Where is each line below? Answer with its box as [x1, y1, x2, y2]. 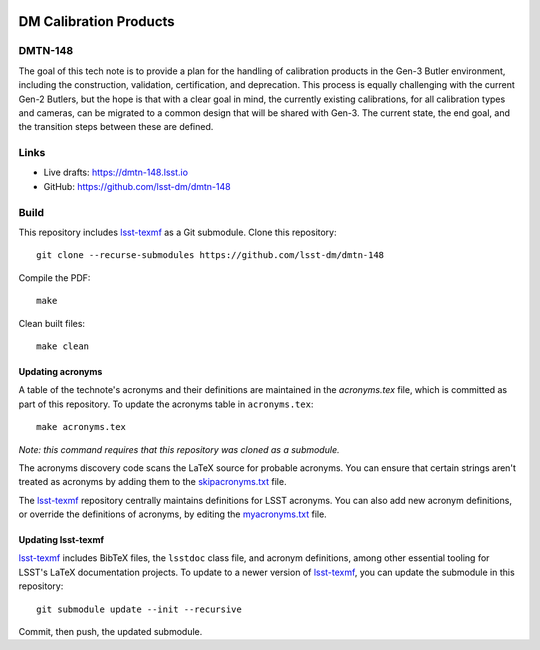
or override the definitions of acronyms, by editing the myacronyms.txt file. [18, 508, 327, 520]
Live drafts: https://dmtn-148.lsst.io [43, 166, 189, 179]
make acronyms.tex [36, 421, 127, 433]
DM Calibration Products [18, 13, 175, 30]
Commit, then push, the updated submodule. [18, 626, 203, 638]
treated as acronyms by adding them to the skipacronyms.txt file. [18, 476, 287, 488]
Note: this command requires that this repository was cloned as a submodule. [18, 443, 340, 455]
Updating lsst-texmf [18, 534, 105, 546]
